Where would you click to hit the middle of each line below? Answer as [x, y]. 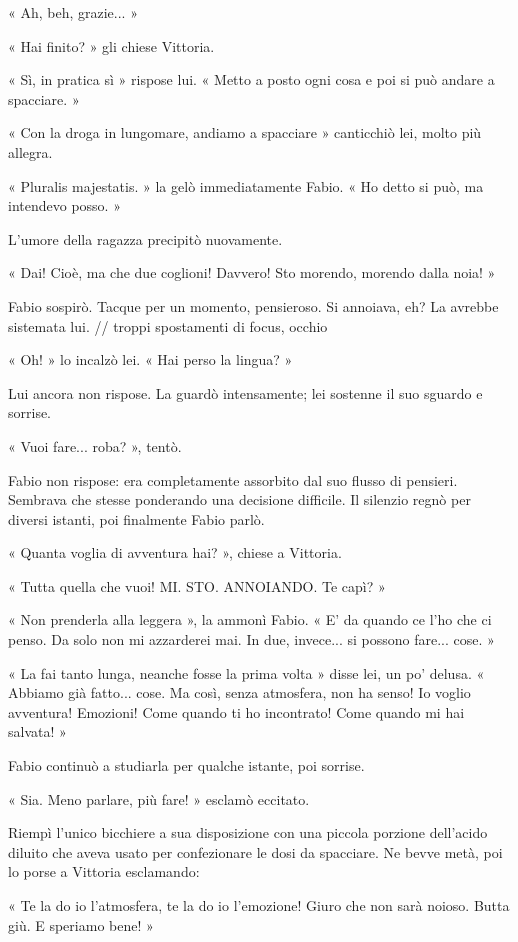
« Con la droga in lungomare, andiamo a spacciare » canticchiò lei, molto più [245, 132]
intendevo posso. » [64, 205]
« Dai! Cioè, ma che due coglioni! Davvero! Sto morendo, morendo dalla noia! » [252, 272]
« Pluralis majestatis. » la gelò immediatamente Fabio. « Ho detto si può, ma [246, 185]
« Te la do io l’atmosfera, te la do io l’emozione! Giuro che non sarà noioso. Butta [259, 905]
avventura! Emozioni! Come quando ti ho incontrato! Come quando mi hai [236, 711]
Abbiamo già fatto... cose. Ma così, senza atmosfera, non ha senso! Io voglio [239, 692]
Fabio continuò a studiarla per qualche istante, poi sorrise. [186, 765]
